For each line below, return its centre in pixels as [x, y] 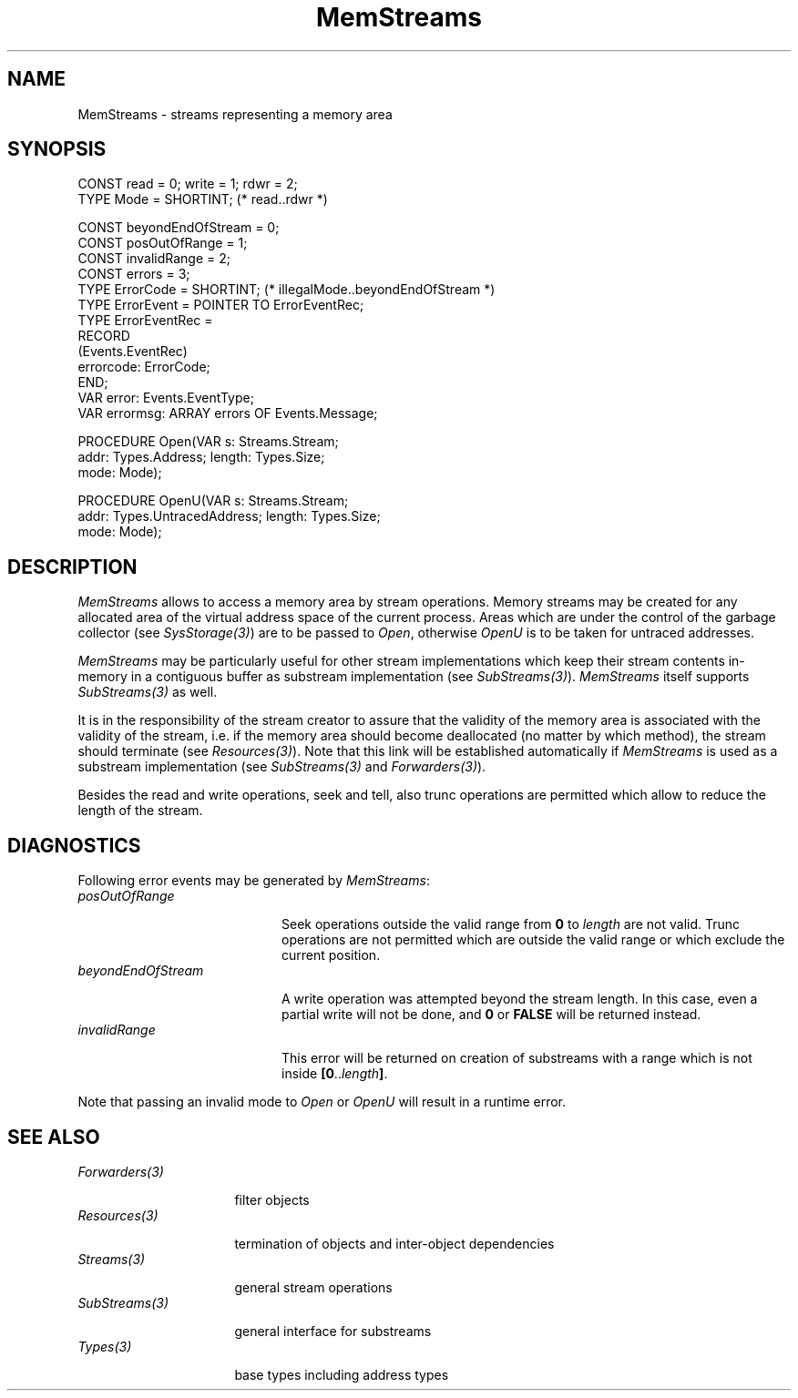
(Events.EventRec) [133, 352]
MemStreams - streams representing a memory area [235, 114]
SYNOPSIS [57, 149]
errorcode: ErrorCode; [144, 367]
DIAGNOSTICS [74, 845]
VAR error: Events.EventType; [166, 398]
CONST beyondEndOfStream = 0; [179, 228]
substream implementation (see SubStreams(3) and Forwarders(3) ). [282, 767]
